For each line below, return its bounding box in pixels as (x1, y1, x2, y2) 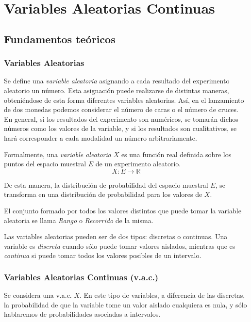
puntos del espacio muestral (4, 159, 86, 169)
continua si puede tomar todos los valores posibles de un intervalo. (4, 250, 201, 260)
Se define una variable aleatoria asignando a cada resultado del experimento (4, 76, 230, 86)
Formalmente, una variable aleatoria (4, 149, 111, 159)
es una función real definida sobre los (121, 149, 232, 159)
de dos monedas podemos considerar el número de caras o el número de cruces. (4, 104, 238, 114)
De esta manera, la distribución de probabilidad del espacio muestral (4, 179, 208, 190)
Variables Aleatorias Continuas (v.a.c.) (4, 271, 159, 283)
